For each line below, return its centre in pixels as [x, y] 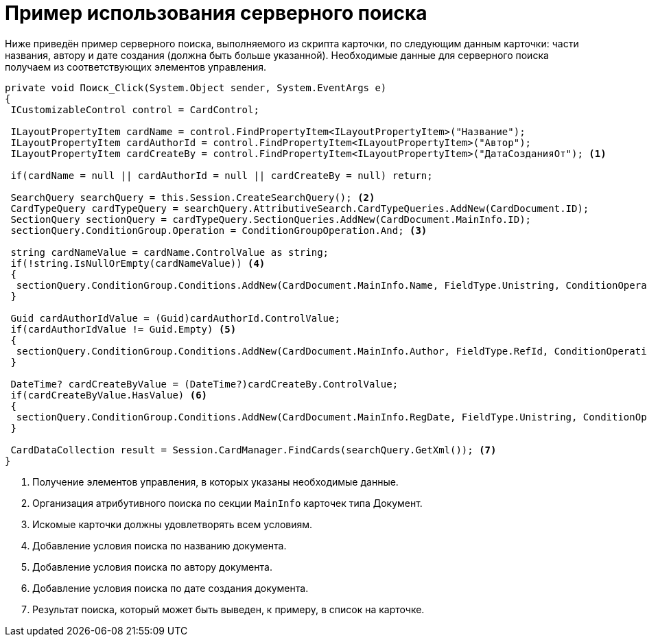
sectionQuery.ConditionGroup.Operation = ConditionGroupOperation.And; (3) [219, 230]
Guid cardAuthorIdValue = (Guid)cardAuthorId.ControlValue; [175, 318]
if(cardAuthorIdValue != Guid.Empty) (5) [123, 329]
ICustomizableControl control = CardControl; [135, 109]
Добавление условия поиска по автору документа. [152, 567]
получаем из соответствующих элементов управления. [136, 67]
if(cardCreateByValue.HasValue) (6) [109, 395]
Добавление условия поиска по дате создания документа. [170, 588]
